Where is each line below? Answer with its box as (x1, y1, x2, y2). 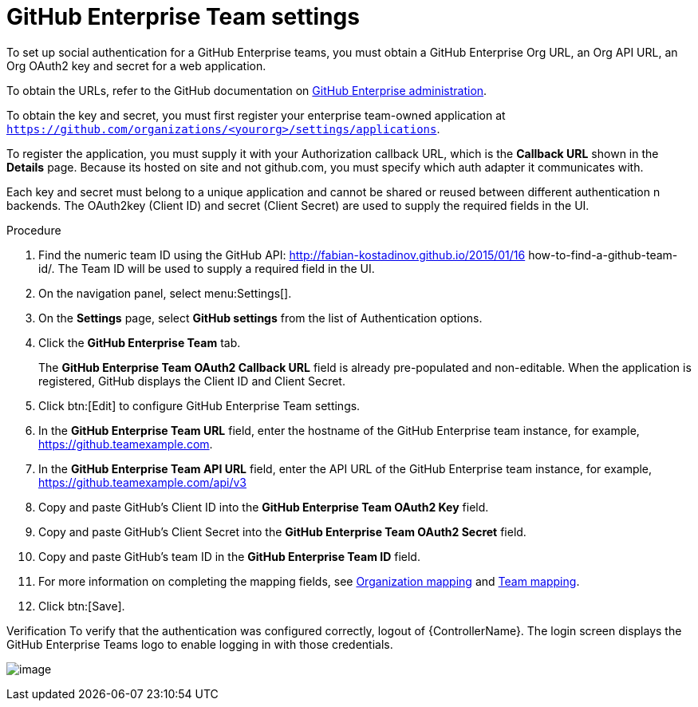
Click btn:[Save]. (38, 598, 125, 613)
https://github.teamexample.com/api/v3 (38, 475, 246, 489)
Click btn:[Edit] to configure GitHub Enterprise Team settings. (38, 398, 361, 413)
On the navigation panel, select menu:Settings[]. (38, 286, 292, 300)
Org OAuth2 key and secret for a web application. (6, 58, 266, 73)
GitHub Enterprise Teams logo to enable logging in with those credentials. (6, 637, 393, 651)
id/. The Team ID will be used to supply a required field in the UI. (38, 261, 375, 275)
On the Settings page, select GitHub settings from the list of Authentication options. (38, 310, 483, 325)
